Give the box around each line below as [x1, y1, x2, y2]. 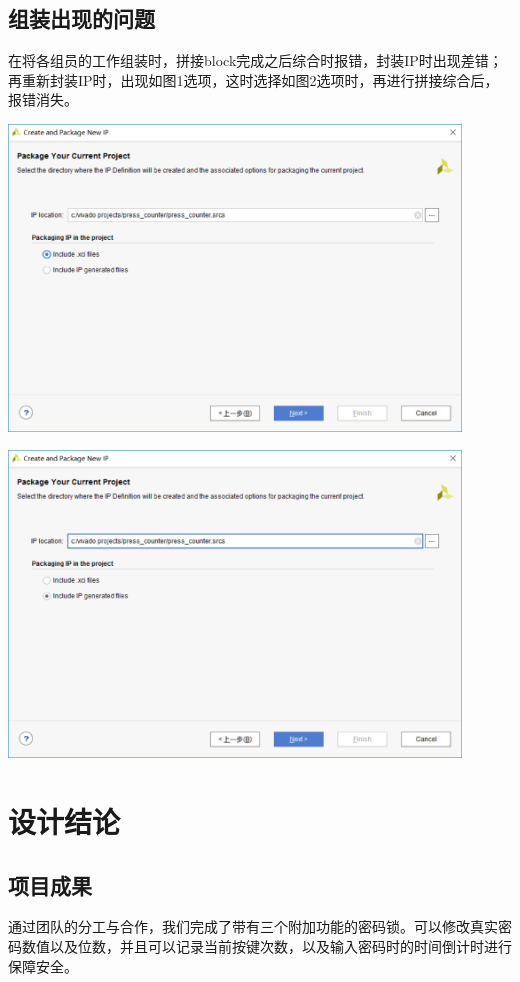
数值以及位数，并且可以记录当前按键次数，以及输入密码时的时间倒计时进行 [21, 936, 512, 957]
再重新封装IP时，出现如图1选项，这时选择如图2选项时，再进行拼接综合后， [8, 69, 499, 90]
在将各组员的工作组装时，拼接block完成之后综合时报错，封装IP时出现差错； [8, 50, 503, 71]
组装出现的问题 [8, 3, 155, 34]
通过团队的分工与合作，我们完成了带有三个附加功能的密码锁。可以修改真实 [8, 916, 498, 937]
